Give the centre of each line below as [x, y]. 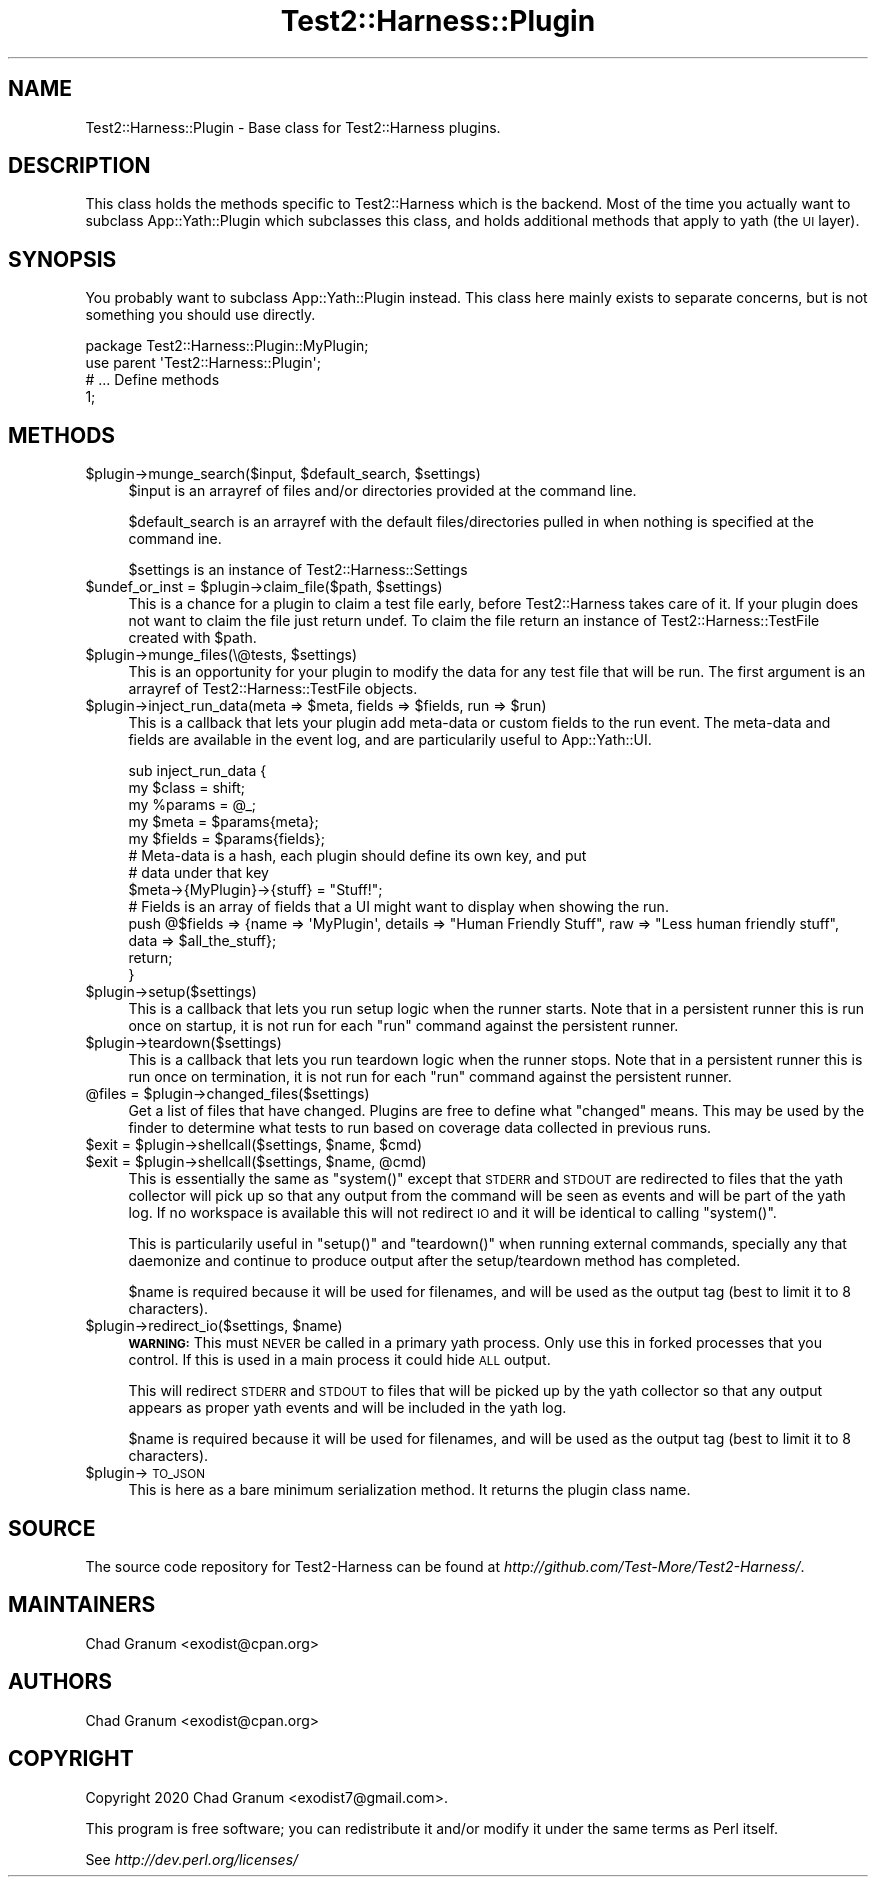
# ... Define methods [152, 380]
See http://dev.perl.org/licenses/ [192, 1859]
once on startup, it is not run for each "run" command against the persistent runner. [403, 1026]
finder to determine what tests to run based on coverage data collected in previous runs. [420, 1128]
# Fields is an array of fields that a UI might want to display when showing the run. [398, 907]
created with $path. [192, 638]
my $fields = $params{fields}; [227, 839]
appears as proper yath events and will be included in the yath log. [347, 1408]
